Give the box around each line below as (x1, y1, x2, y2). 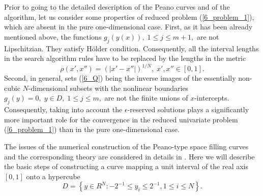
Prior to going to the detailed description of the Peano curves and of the (4, 2, 230, 12)
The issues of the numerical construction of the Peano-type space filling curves (4, 141, 249, 152)
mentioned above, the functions (4, 31, 102, 42)
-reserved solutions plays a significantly (127, 104, 249, 115)
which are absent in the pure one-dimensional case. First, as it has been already (4, 21, 253, 32)
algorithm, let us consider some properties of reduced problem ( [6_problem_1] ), (4, 11, 254, 22)
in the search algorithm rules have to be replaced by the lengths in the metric (4, 53, 246, 63)
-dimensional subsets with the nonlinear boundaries (28, 82, 189, 93)
